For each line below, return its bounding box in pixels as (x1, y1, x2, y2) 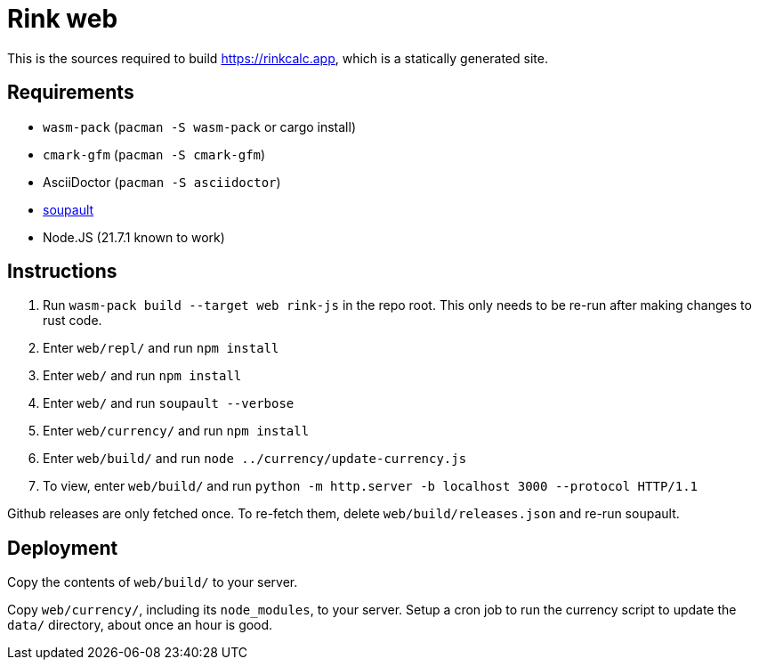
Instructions (7, 260, 117, 283)
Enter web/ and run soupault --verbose (43, 395, 295, 411)
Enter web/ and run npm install (43, 368, 242, 384)
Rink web (7, 4, 118, 34)
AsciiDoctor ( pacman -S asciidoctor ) (43, 174, 281, 190)
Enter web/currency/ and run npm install (43, 423, 310, 439)
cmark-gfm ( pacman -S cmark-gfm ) (43, 146, 266, 162)
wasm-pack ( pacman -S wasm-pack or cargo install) (43, 118, 357, 134)
